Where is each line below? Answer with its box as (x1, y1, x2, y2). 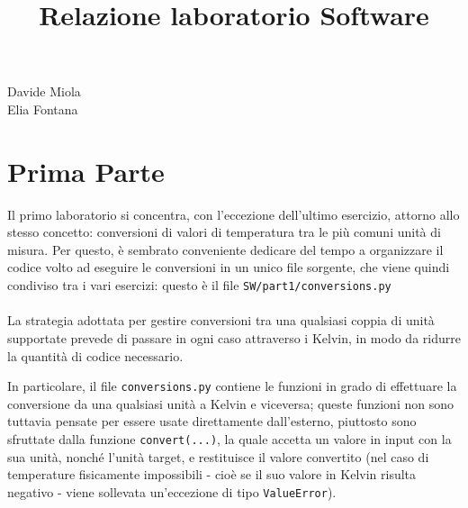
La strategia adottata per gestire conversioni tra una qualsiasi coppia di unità (7, 311, 435, 330)
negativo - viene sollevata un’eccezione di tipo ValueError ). (7, 482, 337, 501)
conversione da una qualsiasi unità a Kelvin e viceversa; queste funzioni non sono (7, 394, 454, 413)
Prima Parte (7, 152, 165, 189)
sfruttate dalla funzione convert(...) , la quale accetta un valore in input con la (7, 429, 452, 448)
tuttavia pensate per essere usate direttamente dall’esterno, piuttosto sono (7, 412, 417, 431)
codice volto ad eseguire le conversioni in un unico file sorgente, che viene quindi (7, 258, 450, 277)
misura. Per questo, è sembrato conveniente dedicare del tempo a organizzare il (7, 240, 444, 259)
